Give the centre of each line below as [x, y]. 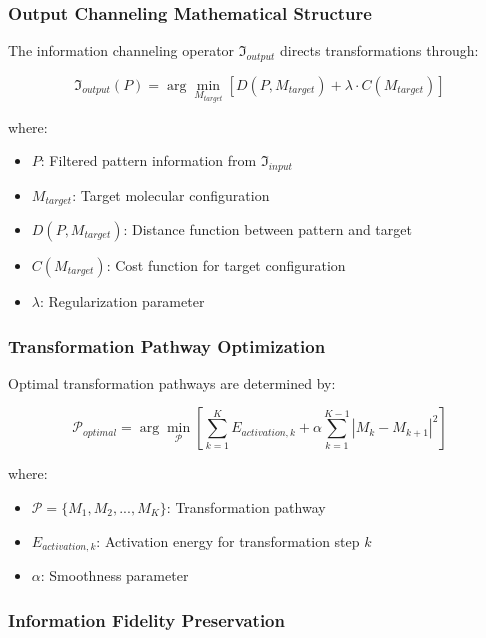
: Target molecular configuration [171, 194]
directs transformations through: [379, 50]
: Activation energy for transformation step [228, 540]
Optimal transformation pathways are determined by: [172, 382]
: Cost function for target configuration [226, 265]
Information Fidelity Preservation [146, 619]
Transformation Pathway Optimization [167, 345]
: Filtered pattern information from [148, 160]
